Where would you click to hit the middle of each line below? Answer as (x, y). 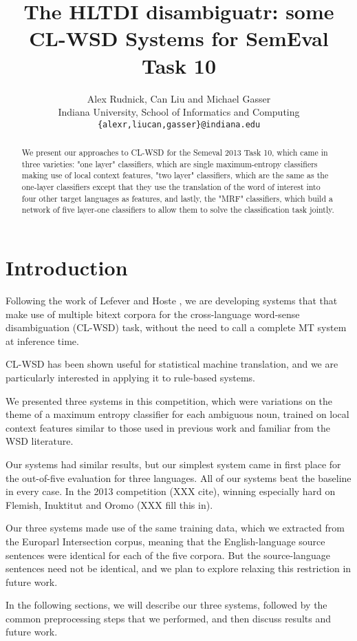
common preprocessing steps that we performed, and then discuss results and (168, 618)
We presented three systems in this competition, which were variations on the (169, 400)
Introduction (67, 267)
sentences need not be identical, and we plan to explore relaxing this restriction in (178, 568)
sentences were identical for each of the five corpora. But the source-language (168, 555)
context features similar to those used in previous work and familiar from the (168, 427)
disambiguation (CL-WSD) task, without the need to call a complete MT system (176, 327)
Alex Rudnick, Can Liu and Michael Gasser (179, 98)
